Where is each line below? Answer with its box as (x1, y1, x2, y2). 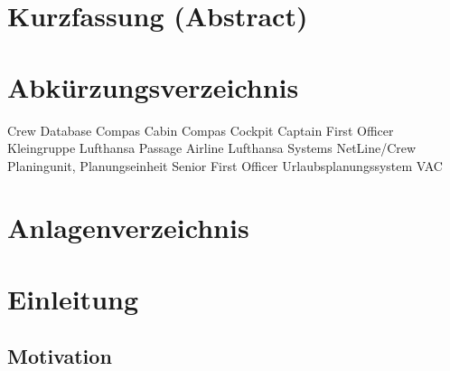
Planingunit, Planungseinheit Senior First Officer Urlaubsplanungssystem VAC (7, 156, 443, 175)
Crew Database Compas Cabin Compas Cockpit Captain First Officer (7, 120, 394, 139)
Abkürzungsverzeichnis (7, 68, 299, 105)
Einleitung (7, 280, 139, 317)
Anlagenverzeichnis (7, 209, 249, 246)
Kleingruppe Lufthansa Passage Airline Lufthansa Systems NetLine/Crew (7, 138, 417, 157)
